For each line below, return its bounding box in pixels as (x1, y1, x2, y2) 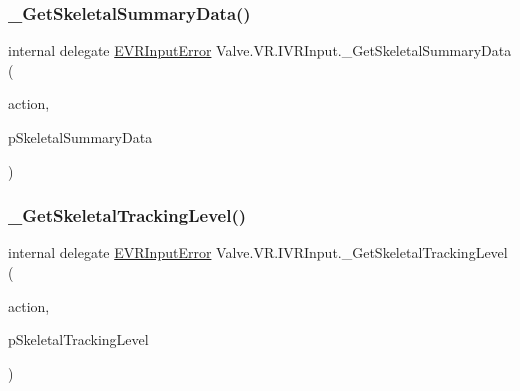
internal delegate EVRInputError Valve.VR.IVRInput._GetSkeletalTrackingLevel (8, 242, 508, 263)
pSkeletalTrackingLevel (8, 329, 149, 350)
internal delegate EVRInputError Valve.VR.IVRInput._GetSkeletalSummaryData (8, 40, 512, 61)
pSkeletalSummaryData (8, 127, 153, 147)
